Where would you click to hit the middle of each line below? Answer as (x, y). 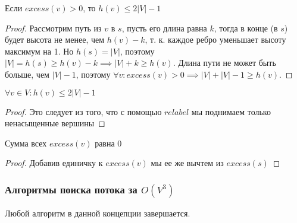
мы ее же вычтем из (187, 163)
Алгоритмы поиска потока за (71, 189)
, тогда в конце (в (246, 28)
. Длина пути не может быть (224, 63)
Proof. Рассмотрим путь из (53, 28)
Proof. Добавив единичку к (54, 163)
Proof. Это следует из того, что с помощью (83, 111)
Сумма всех (26, 143)
